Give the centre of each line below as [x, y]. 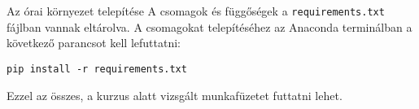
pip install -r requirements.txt [97, 69]
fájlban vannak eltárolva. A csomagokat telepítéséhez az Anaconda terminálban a [209, 26]
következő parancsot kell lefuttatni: [94, 43]
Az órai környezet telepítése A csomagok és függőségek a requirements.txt [196, 11]
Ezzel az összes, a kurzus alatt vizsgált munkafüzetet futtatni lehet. [175, 95]
